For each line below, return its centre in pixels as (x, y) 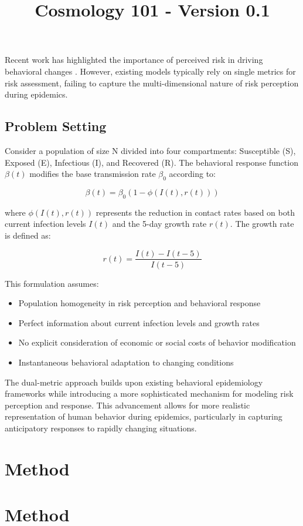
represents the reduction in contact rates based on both (195, 212)
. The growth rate (262, 224)
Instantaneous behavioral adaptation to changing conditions (126, 362)
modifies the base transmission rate (93, 174)
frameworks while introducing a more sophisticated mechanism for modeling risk (149, 393)
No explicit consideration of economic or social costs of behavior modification (157, 342)
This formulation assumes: (52, 283)
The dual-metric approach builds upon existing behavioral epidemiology (134, 382)
